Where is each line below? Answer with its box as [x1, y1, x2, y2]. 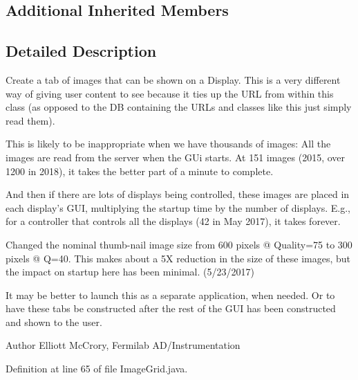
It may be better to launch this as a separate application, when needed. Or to [6, 287, 335, 302]
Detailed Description [6, 40, 157, 62]
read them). [6, 113, 55, 127]
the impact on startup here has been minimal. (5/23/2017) [6, 264, 254, 279]
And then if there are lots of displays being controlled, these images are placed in [6, 187, 350, 201]
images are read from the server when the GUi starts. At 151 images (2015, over [6, 150, 346, 164]
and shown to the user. [6, 314, 102, 329]
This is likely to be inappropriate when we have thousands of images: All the [6, 136, 331, 151]
